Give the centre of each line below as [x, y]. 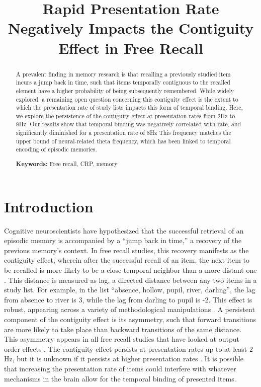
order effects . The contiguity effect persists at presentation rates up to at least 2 [128, 349]
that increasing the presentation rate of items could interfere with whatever [120, 368]
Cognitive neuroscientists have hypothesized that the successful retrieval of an [124, 230]
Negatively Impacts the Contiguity [131, 28]
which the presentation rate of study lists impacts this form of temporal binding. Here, [129, 107]
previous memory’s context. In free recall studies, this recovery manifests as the [126, 250]
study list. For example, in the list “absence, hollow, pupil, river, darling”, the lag [130, 290]
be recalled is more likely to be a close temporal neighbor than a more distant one [130, 269]
